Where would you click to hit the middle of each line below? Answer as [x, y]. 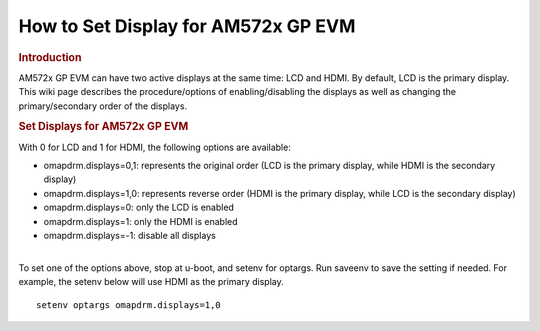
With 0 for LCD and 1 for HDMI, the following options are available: [155, 147]
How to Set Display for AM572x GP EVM [187, 26]
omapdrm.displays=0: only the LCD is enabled [139, 207]
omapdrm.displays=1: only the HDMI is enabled [141, 221]
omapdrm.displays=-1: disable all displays [130, 235]
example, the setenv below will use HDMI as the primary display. [151, 282]
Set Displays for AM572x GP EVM [103, 127]
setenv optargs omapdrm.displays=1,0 [129, 304]
